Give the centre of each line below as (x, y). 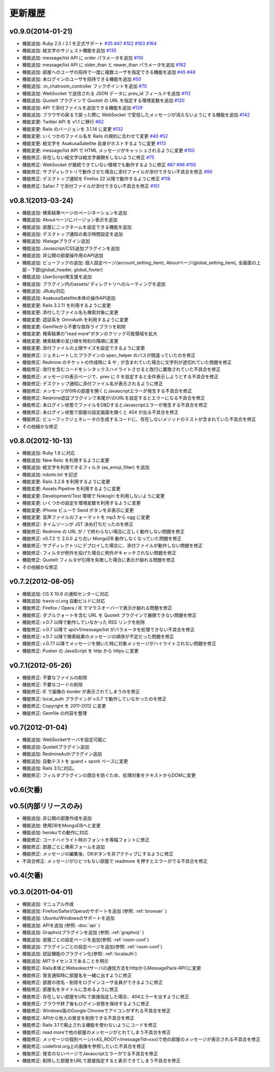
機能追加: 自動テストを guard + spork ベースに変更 (75, 761)
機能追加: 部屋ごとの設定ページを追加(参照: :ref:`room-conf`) (86, 940)
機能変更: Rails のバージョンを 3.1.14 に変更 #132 (73, 129)
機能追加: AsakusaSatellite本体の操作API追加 (69, 298)
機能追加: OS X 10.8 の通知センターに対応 (65, 594)
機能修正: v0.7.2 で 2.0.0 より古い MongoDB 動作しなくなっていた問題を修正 (102, 539)
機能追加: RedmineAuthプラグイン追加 (62, 754)
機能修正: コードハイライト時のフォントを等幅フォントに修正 (86, 839)
